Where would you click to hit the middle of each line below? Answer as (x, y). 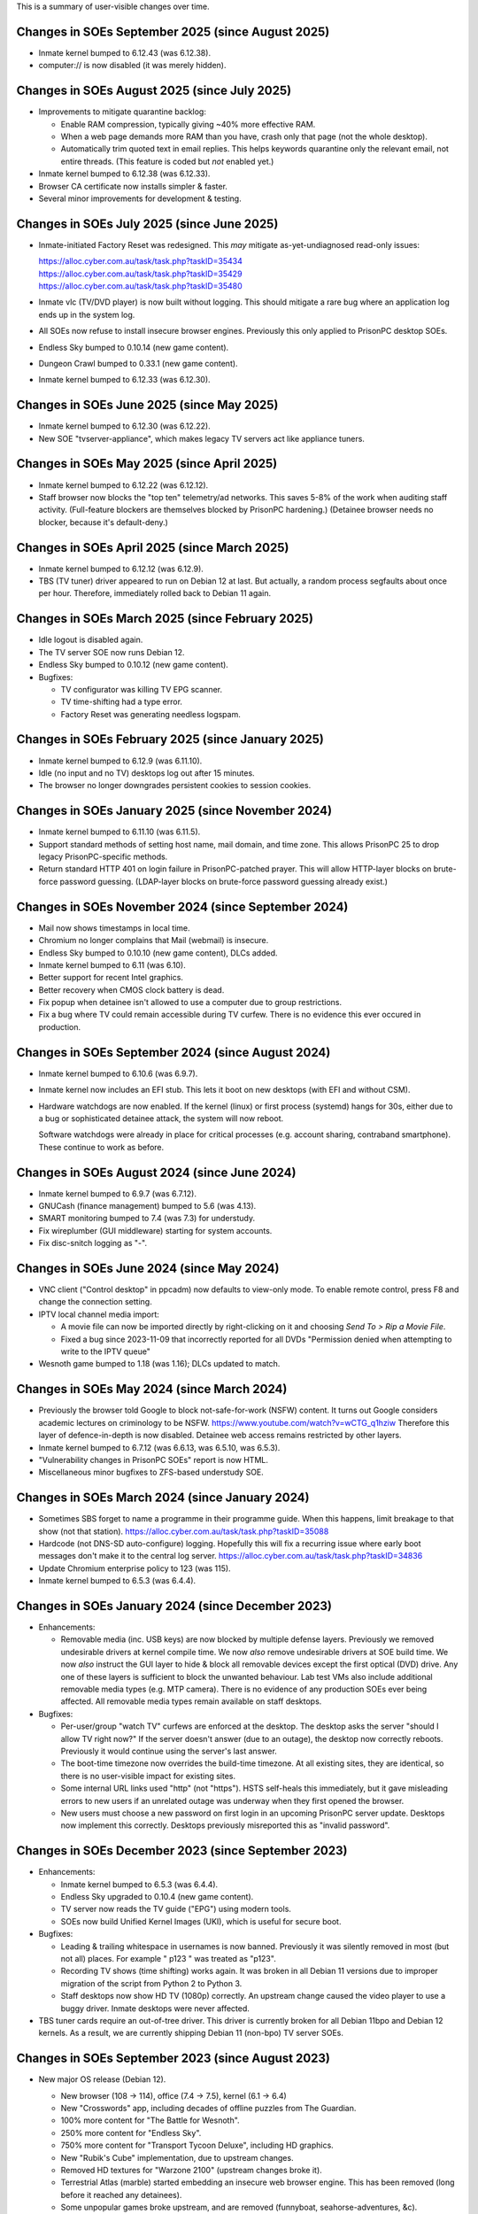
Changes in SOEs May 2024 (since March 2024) (152, 1389)
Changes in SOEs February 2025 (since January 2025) (170, 739)
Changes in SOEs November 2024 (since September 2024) (182, 906)
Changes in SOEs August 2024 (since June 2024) (156, 1172)
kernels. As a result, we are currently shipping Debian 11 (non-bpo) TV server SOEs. (191, 2033)
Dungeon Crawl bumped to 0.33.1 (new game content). (138, 363)
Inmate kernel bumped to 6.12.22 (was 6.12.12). (123, 485)
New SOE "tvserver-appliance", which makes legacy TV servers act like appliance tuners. (201, 438)
